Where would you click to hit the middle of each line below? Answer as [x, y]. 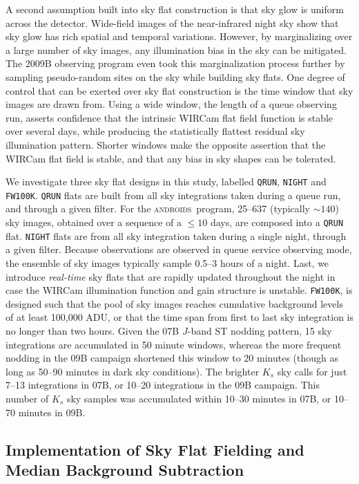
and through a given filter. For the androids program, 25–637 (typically [158, 208]
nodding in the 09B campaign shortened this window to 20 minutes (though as [172, 358]
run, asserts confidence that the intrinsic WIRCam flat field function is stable [169, 117]
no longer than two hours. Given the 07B [93, 330]
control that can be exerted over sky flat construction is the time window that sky [179, 90]
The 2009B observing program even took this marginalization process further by [175, 63]
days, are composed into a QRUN [277, 222]
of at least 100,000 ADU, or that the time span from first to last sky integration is [180, 317]
